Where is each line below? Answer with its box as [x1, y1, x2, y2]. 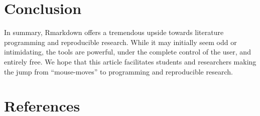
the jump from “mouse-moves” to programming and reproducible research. [4, 66, 233, 76]
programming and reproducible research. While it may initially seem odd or [4, 36, 237, 47]
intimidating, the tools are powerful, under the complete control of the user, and [4, 46, 251, 57]
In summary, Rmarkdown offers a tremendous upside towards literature [4, 27, 224, 37]
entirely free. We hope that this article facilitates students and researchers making [4, 56, 256, 66]
